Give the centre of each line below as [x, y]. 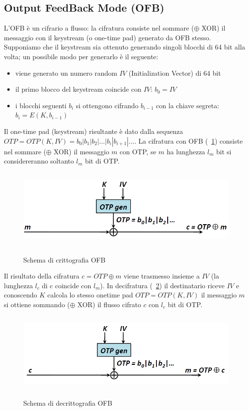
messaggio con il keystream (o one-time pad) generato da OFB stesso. [108, 37]
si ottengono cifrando [107, 105]
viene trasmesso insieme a [162, 276]
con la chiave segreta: [188, 105]
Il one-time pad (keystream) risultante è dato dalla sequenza [93, 131]
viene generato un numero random [66, 73]
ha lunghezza [186, 151]
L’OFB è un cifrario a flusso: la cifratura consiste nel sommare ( [99, 28]
